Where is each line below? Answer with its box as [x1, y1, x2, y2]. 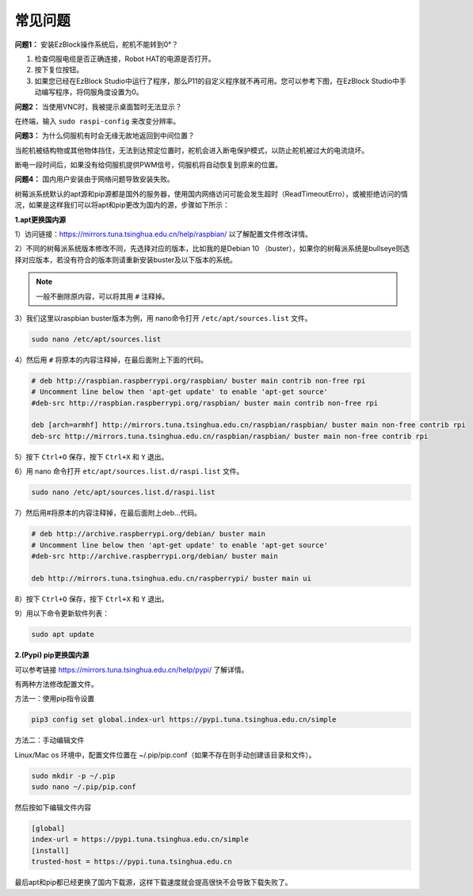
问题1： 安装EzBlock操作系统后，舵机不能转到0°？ [14, 40, 178, 49]
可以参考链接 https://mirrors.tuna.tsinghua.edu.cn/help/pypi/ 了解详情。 [14, 665, 249, 674]
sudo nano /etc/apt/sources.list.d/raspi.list [31, 488, 216, 497]
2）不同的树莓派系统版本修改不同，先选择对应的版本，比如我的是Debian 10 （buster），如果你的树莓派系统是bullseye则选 [14, 244, 410, 254]
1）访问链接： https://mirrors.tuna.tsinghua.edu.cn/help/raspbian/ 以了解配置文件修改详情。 [14, 230, 313, 239]
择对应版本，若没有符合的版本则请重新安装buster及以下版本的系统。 [14, 254, 238, 265]
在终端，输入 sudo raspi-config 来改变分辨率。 [14, 116, 181, 126]
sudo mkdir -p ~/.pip [31, 771, 116, 780]
